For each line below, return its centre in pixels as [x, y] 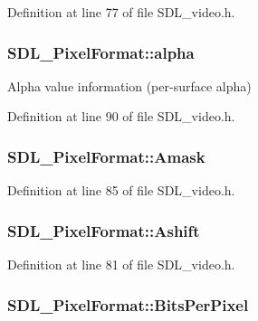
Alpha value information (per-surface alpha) [129, 85]
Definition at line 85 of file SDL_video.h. [121, 190]
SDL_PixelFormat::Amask [106, 156]
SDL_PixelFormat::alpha [101, 52]
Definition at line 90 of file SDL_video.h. [121, 116]
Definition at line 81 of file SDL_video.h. [121, 264]
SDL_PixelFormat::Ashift [104, 230]
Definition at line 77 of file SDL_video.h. [121, 12]
